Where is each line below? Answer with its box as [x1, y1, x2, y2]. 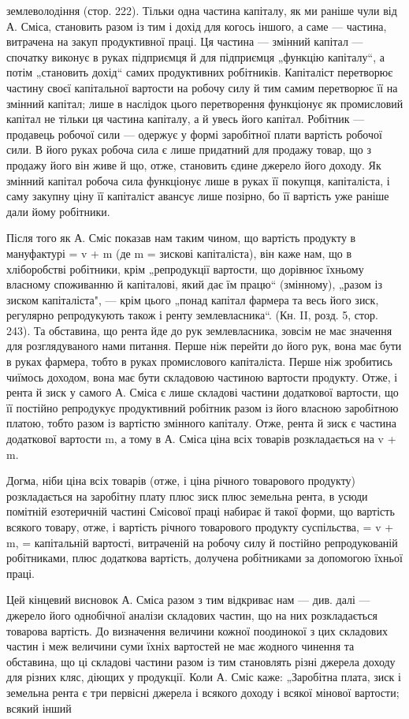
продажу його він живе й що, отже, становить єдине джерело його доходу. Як [6, 156, 381, 173]
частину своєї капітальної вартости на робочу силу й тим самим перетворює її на [6, 79, 398, 95]
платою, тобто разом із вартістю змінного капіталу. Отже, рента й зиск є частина [6, 415, 396, 431]
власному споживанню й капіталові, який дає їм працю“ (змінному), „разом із [6, 276, 382, 292]
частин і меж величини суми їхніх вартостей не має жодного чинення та [6, 638, 355, 654]
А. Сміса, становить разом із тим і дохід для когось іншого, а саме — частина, [6, 17, 387, 34]
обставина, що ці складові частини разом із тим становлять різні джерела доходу [6, 653, 396, 669]
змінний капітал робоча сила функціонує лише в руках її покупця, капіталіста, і [6, 172, 390, 188]
